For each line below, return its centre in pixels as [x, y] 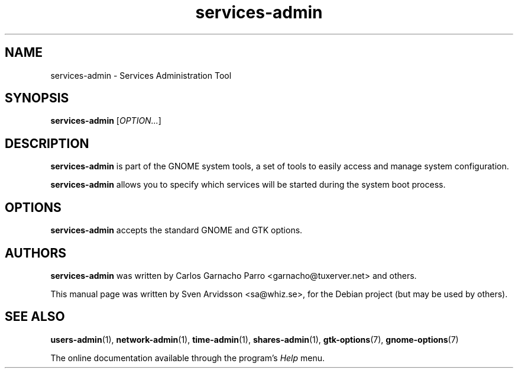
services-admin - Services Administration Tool [141, 75]
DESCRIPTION [47, 143]
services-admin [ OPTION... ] [106, 121]
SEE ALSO [35, 317]
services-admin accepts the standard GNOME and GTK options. [177, 230]
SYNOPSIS [37, 98]
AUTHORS [36, 253]
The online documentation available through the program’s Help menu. [188, 358]
